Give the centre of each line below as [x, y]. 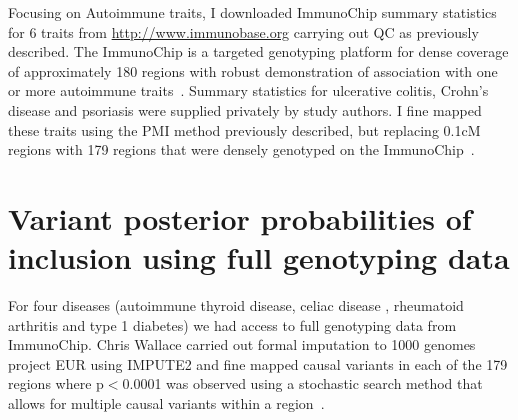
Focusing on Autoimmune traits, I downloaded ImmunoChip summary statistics [252, 12]
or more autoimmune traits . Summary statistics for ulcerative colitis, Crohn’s [248, 90]
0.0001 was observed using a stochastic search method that [302, 383]
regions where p [56, 383]
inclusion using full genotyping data [259, 257]
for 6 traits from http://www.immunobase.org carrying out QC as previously [243, 31]
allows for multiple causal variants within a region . [166, 403]
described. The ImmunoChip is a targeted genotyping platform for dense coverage [258, 51]
